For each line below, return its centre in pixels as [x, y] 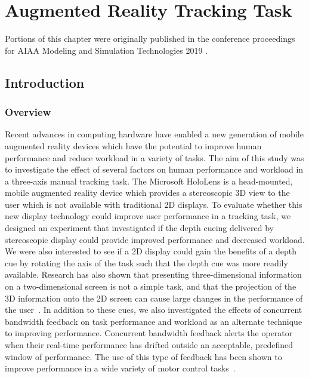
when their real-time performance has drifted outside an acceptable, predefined [149, 345]
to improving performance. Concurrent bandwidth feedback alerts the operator [149, 333]
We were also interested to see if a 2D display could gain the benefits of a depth [151, 251]
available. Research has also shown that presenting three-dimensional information [153, 274]
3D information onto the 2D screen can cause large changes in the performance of [154, 298]
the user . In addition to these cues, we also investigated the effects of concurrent [154, 310]
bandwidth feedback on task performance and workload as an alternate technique [154, 321]
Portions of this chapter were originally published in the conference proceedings [150, 39]
